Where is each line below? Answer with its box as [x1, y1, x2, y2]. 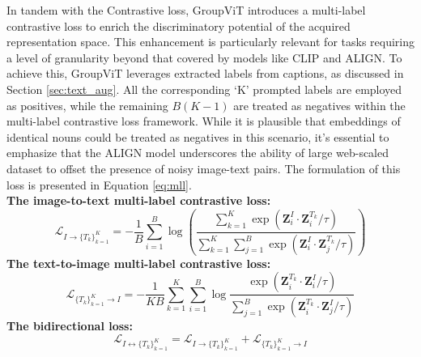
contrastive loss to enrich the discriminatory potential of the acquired [6, 17, 351, 34]
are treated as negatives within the [233, 96, 406, 113]
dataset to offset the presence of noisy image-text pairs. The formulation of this [6, 159, 401, 176]
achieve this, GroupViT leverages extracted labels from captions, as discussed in [6, 65, 404, 82]
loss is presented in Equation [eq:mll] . [6, 176, 192, 193]
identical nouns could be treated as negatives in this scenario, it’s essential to [6, 128, 389, 145]
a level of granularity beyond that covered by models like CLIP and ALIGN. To [6, 49, 402, 66]
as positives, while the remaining [6, 96, 168, 113]
